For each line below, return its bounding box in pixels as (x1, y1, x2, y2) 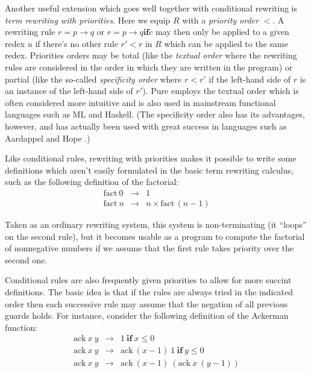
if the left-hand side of (209, 72, 291, 85)
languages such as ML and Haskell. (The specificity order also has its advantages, (5, 108, 305, 121)
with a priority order (182, 13, 259, 26)
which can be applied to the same (164, 37, 288, 49)
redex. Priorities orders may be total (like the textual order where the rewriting (5, 49, 297, 61)
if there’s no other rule (35, 37, 118, 49)
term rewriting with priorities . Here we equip (5, 13, 171, 26)
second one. (5, 253, 48, 266)
